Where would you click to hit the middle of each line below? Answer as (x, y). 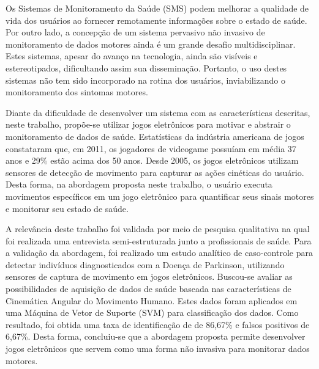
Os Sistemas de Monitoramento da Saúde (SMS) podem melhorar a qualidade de (157, 8)
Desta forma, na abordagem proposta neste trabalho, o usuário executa (139, 184)
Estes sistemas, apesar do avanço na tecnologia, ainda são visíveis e (132, 56)
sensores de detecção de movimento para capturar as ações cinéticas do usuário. (155, 172)
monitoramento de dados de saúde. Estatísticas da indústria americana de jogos (155, 136)
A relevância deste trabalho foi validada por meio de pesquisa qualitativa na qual (158, 229)
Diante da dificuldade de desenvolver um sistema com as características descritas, (158, 112)
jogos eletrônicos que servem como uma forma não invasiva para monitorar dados (158, 349)
